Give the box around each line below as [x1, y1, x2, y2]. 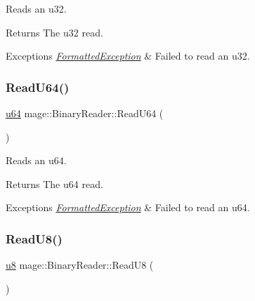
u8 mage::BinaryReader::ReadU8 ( [6, 257, 154, 272]
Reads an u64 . [6, 153, 67, 168]
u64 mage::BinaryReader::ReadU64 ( [6, 106, 164, 120]
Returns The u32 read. [6, 25, 103, 39]
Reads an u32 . [6, 1, 67, 15]
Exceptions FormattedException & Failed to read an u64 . [6, 200, 250, 215]
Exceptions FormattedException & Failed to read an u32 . [6, 48, 250, 63]
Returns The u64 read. [6, 176, 103, 191]
